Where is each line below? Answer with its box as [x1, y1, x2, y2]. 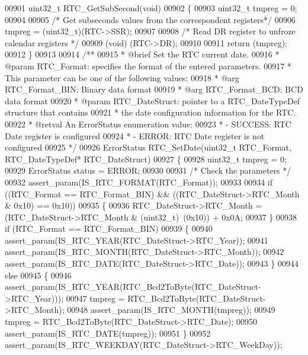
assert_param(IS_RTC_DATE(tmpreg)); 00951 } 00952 [5, 327, 211, 339]
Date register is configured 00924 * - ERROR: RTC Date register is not [5, 129, 265, 142]
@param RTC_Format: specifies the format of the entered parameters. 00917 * [5, 59, 291, 72]
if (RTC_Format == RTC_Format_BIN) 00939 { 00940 [5, 222, 213, 235]
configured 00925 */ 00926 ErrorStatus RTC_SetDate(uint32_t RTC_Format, [5, 141, 291, 153]
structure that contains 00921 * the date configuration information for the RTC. [5, 106, 296, 119]
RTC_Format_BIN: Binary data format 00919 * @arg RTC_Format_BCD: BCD [5, 83, 303, 95]
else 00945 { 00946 [5, 268, 72, 281]
